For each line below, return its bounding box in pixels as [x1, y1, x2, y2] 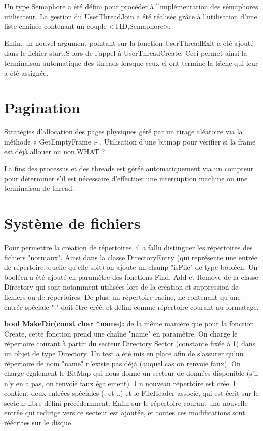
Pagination [4, 97, 80, 118]
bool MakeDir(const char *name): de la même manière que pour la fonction [4, 318, 254, 329]
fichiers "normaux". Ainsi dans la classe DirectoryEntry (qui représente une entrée [4, 252, 257, 262]
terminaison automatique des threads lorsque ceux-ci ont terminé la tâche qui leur [4, 57, 258, 68]
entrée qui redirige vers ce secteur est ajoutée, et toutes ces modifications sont [4, 407, 245, 418]
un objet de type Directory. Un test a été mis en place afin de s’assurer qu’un [4, 348, 244, 358]
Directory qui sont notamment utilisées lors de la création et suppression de [4, 281, 239, 292]
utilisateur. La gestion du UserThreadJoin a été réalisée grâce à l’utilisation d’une [4, 11, 257, 21]
